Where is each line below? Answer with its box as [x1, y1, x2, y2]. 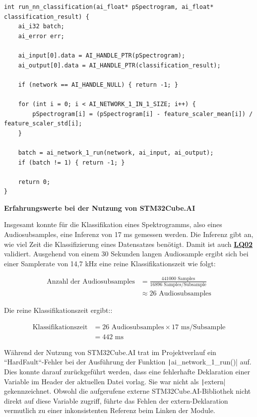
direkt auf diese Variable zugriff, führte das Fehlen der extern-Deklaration [4, 395, 228, 406]
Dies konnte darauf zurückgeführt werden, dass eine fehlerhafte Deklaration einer [4, 366, 250, 377]
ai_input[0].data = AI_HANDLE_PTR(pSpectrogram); [18, 52, 186, 59]
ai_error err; [18, 32, 64, 40]
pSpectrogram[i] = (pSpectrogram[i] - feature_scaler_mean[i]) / [32, 110, 253, 118]
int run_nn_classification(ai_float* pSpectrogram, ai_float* [4, 3, 214, 10]
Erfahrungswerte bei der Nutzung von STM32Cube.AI [4, 202, 195, 213]
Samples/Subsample [164, 282, 206, 288]
